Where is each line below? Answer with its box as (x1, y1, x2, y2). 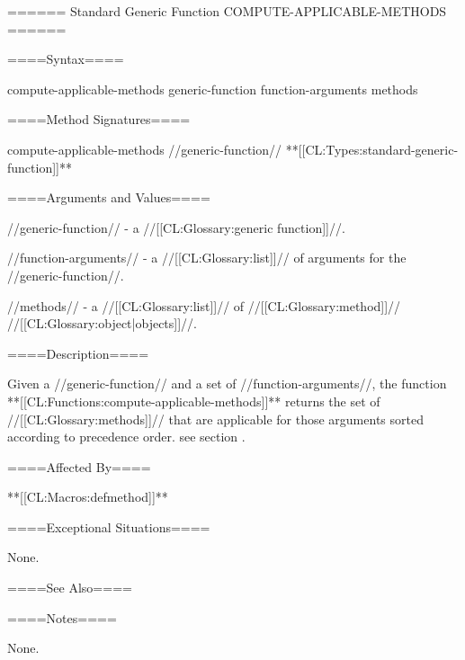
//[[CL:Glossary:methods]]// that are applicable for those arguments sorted (7, 409, 424, 428)
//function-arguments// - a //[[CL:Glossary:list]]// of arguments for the (7, 248, 407, 267)
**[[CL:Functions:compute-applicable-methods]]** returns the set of (7, 391, 380, 410)
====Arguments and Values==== (7, 188, 210, 207)
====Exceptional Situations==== (7, 517, 210, 536)
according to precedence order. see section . (7, 427, 246, 446)
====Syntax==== (7, 49, 124, 68)
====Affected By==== (7, 457, 151, 476)
